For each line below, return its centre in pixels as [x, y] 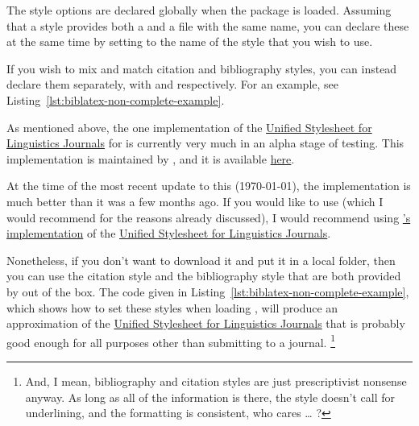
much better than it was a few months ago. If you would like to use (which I [195, 201]
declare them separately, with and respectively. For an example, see [173, 84]
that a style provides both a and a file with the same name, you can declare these [208, 25]
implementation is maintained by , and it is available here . [151, 158]
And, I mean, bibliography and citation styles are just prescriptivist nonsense [216, 381]
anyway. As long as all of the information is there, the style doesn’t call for [210, 397]
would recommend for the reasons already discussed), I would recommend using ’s [209, 217]
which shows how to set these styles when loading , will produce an [172, 307]
